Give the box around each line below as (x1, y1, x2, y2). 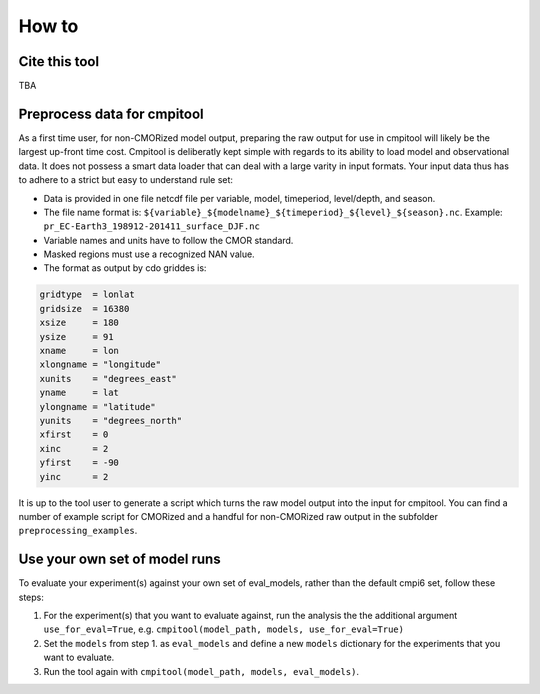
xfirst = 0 (39, 429, 109, 440)
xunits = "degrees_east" (39, 373, 177, 384)
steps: (18, 591, 44, 603)
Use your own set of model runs (18, 551, 221, 568)
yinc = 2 (39, 471, 109, 482)
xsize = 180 (39, 317, 120, 329)
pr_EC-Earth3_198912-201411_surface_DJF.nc (43, 221, 260, 232)
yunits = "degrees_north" (39, 415, 183, 426)
